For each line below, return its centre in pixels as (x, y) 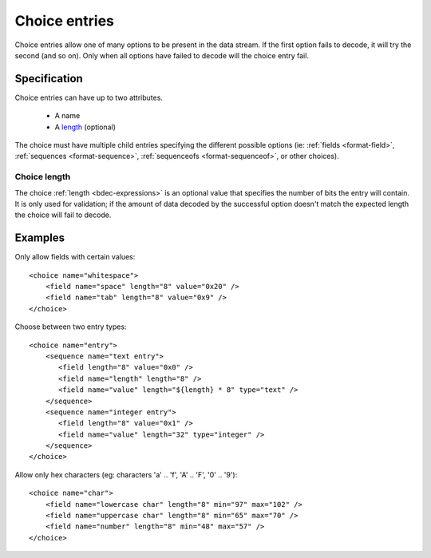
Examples (40, 238)
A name (67, 116)
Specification (49, 79)
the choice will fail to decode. (63, 215)
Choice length (43, 177)
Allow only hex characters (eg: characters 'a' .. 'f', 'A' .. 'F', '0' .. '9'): (126, 474)
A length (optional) (85, 127)
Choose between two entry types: (71, 326)
